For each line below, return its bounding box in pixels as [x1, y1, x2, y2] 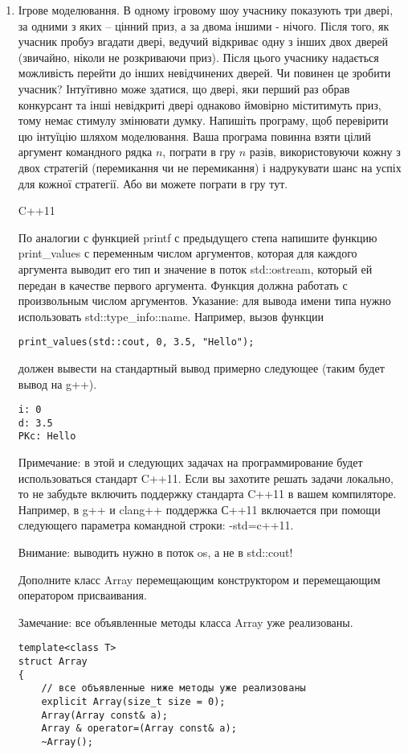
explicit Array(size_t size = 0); [41, 696, 226, 708]
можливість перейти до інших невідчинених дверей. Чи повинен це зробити [18, 64, 391, 81]
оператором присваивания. [18, 587, 147, 604]
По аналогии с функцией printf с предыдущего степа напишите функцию [18, 229, 377, 245]
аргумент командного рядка [18, 143, 153, 160]
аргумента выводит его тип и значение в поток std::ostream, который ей [18, 260, 373, 277]
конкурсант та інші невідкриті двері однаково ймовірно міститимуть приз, [18, 96, 381, 113]
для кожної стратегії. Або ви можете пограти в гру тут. [18, 175, 288, 192]
